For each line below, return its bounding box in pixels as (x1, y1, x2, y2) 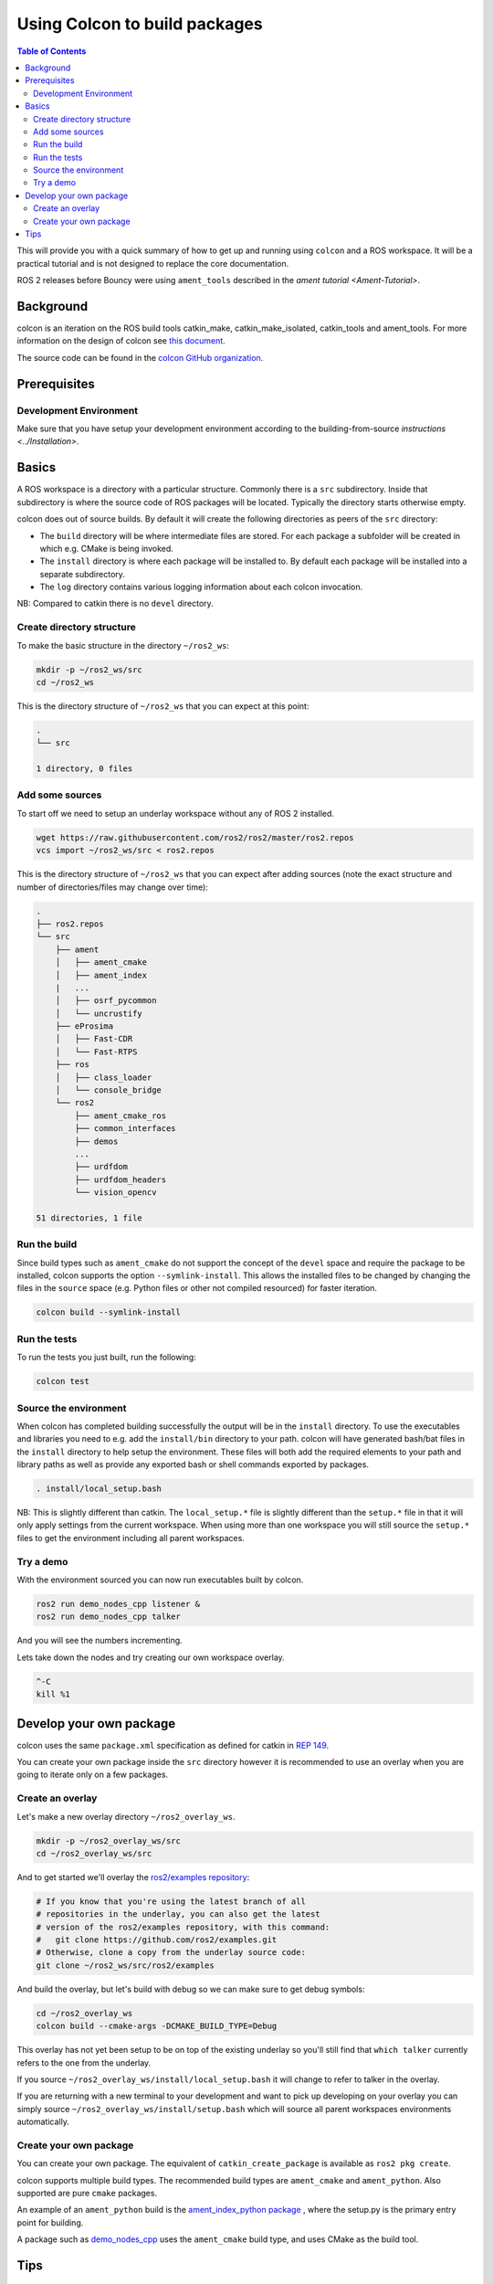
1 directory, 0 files (36, 764, 133, 774)
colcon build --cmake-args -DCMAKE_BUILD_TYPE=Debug (36, 2021, 278, 2032)
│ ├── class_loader (55, 1072, 152, 1083)
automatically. (16, 2116, 70, 2128)
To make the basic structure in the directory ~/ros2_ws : (16, 640, 230, 650)
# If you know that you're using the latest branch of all (36, 1896, 306, 1907)
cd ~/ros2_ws (36, 677, 95, 687)
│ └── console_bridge (55, 1085, 162, 1095)
